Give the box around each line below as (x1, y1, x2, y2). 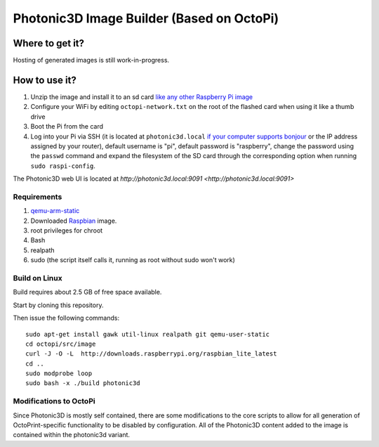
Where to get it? (13, 37, 84, 49)
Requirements (13, 192, 62, 202)
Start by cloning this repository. (13, 301, 104, 309)
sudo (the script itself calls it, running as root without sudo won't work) (30, 256, 235, 264)
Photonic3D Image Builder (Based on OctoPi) (13, 11, 279, 26)
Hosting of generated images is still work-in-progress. (13, 56, 170, 65)
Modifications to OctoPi (13, 396, 95, 406)
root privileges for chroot (30, 226, 103, 235)
